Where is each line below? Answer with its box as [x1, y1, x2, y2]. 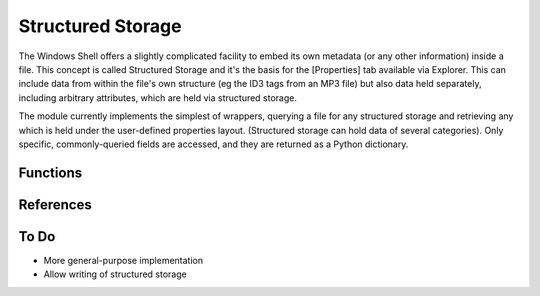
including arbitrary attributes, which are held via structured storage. [18, 91, 298, 104]
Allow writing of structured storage [43, 268, 187, 280]
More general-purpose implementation [43, 254, 204, 266]
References [18, 196, 92, 213]
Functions [18, 164, 83, 181]
